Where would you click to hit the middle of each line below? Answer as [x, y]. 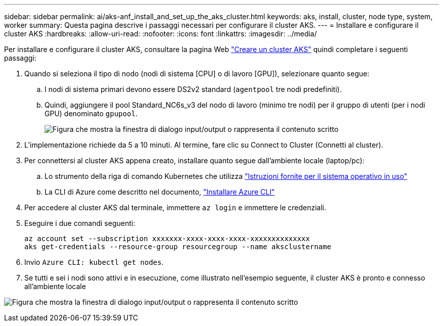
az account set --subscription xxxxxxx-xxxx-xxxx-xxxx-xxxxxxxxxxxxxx [167, 239]
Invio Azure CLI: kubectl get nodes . [94, 262]
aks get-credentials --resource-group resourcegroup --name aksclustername [178, 247]
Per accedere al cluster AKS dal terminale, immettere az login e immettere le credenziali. [175, 207]
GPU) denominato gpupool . [91, 113]
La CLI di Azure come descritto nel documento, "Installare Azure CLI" [160, 192]
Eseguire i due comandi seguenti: [80, 223]
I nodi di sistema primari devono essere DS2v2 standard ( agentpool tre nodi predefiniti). [193, 89]
